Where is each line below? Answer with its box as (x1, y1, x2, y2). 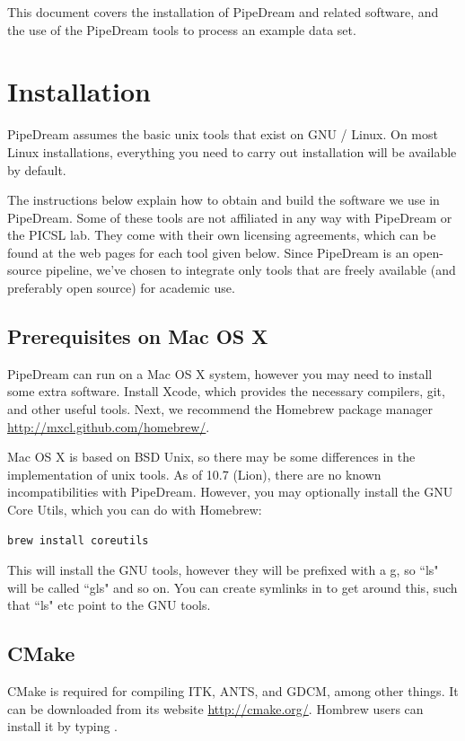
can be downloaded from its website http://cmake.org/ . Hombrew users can (7, 699, 424, 718)
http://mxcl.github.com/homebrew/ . (7, 417, 210, 436)
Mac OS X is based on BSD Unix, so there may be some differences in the (7, 447, 416, 466)
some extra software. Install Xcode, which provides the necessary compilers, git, (7, 382, 445, 401)
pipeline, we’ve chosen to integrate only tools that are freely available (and (45, 260, 456, 279)
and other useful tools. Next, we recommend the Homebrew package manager (7, 400, 433, 419)
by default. (7, 160, 66, 179)
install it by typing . (7, 717, 118, 736)
